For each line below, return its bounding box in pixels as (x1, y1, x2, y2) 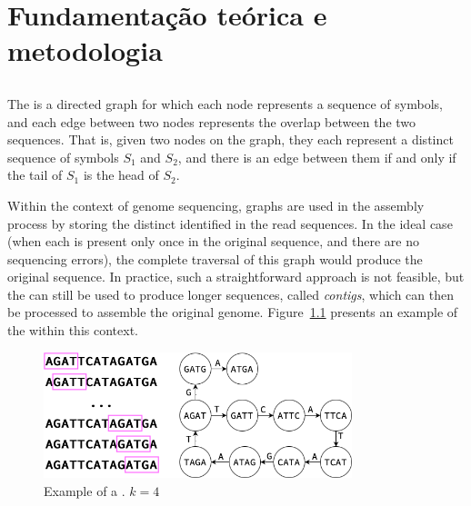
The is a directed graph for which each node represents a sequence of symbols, (7, 94, 443, 113)
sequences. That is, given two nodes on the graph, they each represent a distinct (7, 130, 454, 149)
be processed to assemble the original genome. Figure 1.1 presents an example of (7, 303, 458, 322)
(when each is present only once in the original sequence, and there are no (7, 232, 420, 251)
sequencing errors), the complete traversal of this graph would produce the (7, 249, 423, 268)
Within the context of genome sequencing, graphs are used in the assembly (7, 195, 425, 214)
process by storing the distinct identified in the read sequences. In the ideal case (7, 213, 453, 233)
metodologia (7, 32, 163, 69)
